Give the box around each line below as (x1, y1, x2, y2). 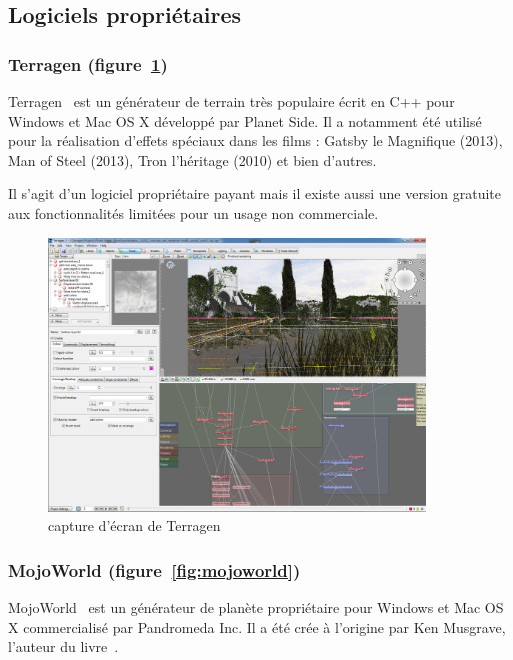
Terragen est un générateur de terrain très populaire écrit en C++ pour (8, 91, 455, 111)
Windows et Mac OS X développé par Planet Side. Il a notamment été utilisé (8, 110, 482, 131)
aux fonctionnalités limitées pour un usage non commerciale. (8, 202, 379, 223)
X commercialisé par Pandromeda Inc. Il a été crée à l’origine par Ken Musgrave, (8, 616, 506, 637)
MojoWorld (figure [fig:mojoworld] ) (8, 557, 301, 582)
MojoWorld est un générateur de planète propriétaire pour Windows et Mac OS (8, 597, 504, 618)
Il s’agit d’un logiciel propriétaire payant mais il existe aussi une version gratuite (8, 183, 501, 204)
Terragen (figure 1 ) (8, 51, 168, 76)
